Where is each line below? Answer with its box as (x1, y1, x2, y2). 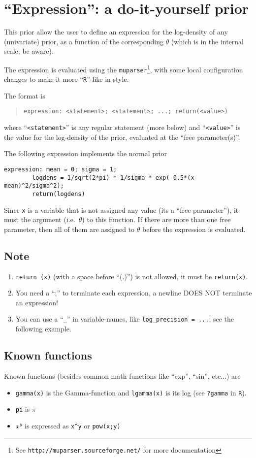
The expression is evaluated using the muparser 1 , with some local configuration (4, 63, 243, 74)
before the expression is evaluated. (142, 224, 246, 234)
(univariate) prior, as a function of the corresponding (4, 36, 163, 46)
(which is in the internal (171, 36, 244, 46)
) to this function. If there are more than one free (82, 214, 231, 225)
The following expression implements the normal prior (4, 148, 167, 159)
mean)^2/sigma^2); (4, 182, 64, 190)
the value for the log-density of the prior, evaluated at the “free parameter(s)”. (4, 131, 240, 142)
